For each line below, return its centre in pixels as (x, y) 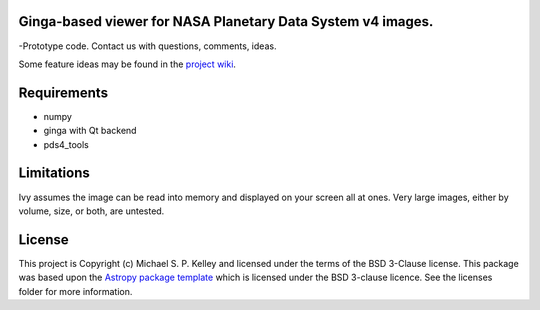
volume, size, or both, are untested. (91, 211)
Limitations (54, 173)
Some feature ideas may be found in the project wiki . (127, 64)
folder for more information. (75, 291)
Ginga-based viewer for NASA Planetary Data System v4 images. (226, 21)
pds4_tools (66, 144)
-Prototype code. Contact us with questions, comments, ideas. (147, 46)
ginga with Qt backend (90, 131)
